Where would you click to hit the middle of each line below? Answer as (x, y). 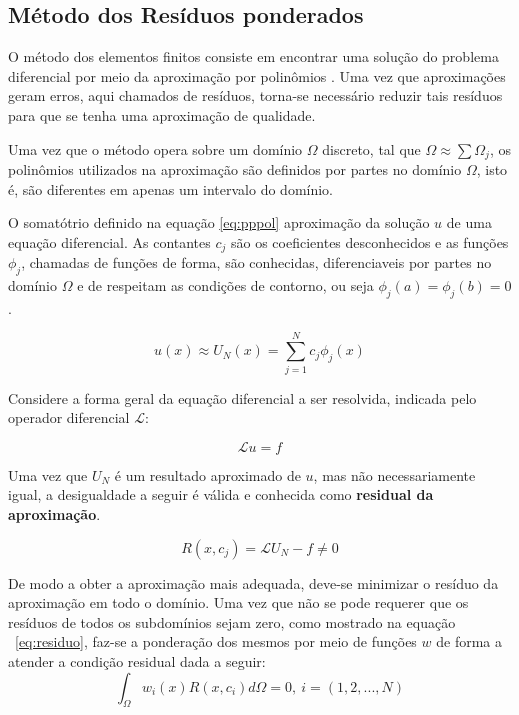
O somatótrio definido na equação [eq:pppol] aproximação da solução (219, 222)
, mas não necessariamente (394, 474)
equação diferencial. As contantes (109, 241)
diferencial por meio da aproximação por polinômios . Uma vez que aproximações (257, 75)
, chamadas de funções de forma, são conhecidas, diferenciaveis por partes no (256, 262)
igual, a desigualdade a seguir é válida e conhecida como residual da (221, 494)
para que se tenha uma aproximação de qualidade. (162, 114)
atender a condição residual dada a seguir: (137, 660)
